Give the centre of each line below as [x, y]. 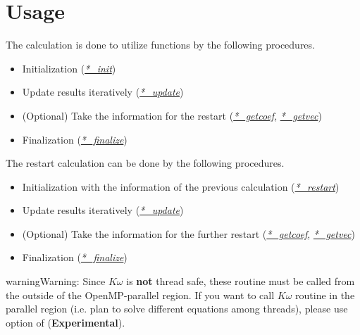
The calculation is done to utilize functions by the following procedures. [160, 45]
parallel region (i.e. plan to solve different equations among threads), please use [177, 309]
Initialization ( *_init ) [69, 68]
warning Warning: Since [56, 281]
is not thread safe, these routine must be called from [241, 281]
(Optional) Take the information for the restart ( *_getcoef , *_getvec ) [172, 115]
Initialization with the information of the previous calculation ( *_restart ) [181, 186]
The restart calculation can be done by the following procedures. [145, 163]
